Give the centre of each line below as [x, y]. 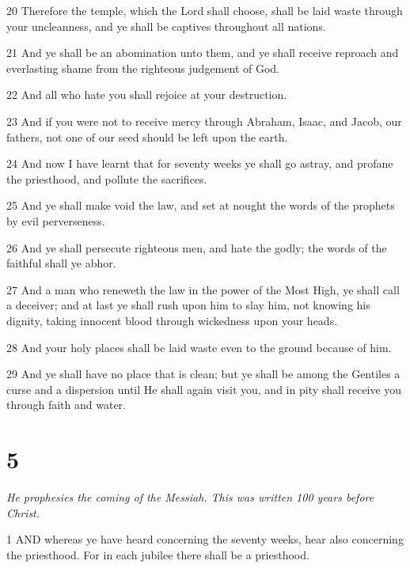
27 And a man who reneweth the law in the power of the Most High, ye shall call [203, 289]
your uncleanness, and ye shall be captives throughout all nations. [166, 26]
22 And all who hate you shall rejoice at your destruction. [147, 95]
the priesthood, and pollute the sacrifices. [107, 178]
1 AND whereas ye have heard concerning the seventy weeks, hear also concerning [205, 539]
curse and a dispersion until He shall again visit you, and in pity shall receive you [204, 389]
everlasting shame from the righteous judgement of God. [143, 68]
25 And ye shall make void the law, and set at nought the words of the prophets [201, 205]
